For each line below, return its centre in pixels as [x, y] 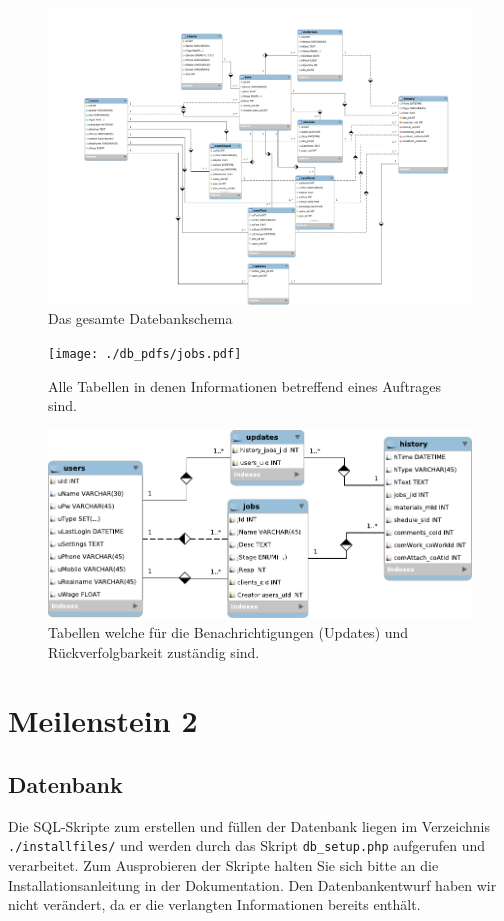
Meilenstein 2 [103, 720]
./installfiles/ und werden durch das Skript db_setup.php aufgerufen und [247, 845]
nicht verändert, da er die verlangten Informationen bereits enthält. [214, 904]
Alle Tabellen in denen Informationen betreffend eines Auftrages [245, 385]
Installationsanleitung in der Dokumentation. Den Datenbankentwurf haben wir [252, 884]
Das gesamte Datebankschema [140, 318]
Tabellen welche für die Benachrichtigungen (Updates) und [228, 631]
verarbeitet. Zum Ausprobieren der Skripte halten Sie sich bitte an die [223, 864]
